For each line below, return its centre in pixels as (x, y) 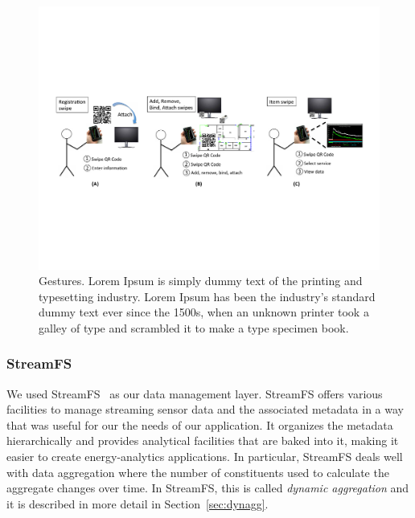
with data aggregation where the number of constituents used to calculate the (198, 472)
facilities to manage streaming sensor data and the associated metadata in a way (205, 409)
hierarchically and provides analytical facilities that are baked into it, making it (203, 441)
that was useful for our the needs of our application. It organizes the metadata (200, 424)
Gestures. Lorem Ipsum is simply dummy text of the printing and (201, 281)
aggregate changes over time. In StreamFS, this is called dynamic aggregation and (208, 488)
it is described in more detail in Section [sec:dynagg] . (138, 503)
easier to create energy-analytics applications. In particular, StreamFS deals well (205, 457)
